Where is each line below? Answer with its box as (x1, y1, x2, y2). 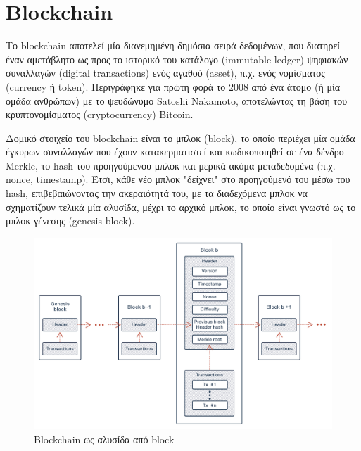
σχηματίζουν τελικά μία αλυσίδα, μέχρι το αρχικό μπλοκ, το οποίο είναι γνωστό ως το (6, 199, 356, 214)
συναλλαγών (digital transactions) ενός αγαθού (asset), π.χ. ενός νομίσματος (6, 65, 325, 80)
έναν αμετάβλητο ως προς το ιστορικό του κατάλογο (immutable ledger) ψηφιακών (6, 51, 348, 66)
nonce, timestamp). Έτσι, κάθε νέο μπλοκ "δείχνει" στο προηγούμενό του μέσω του (6, 172, 350, 186)
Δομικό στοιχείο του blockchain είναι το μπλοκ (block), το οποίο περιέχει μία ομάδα (6, 130, 355, 145)
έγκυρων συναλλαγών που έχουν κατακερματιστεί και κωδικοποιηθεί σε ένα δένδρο (6, 144, 344, 159)
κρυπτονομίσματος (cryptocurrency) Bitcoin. (6, 107, 194, 122)
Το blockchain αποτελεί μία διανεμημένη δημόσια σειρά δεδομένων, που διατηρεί (6, 38, 341, 53)
